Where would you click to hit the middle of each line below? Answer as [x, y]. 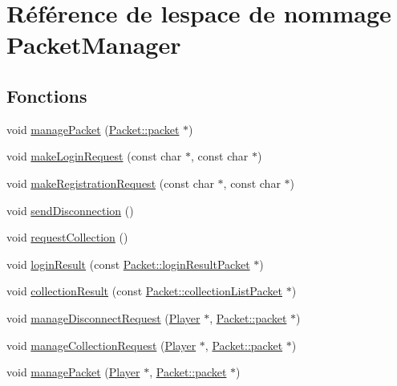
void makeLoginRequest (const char [94, 156]
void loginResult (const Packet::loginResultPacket [128, 264]
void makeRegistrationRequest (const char [110, 183]
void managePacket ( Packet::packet [93, 129]
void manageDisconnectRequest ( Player [103, 317]
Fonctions [47, 95]
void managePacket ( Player [73, 372]
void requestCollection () [67, 237]
